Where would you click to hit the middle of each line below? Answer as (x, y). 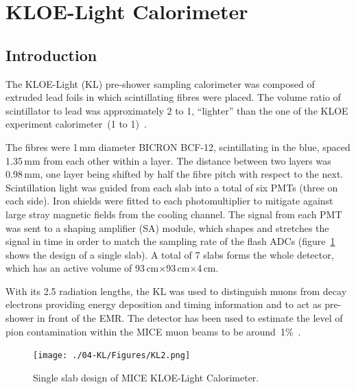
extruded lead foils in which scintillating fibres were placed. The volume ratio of (173, 97)
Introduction (51, 55)
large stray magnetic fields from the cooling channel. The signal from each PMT (174, 214)
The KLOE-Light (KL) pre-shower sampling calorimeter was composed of (160, 83)
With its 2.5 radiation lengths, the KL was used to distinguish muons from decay (176, 291)
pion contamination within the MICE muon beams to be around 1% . (153, 331)
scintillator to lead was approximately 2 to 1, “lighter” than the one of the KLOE (177, 110)
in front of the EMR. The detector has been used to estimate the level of (190, 318)
